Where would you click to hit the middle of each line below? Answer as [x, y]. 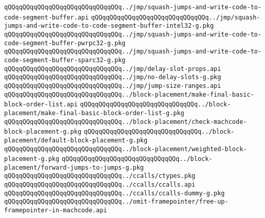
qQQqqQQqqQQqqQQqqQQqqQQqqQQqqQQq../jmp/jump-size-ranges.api [113, 86]
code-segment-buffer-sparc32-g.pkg [65, 60]
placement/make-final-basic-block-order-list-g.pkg [94, 113]
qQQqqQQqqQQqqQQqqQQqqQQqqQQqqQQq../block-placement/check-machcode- [126, 122]
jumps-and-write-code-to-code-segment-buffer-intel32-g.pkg [109, 26]
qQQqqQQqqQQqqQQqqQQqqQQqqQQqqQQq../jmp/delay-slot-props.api [113, 69]
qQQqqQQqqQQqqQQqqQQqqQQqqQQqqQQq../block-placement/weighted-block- [126, 149]
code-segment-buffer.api [46, 17]
